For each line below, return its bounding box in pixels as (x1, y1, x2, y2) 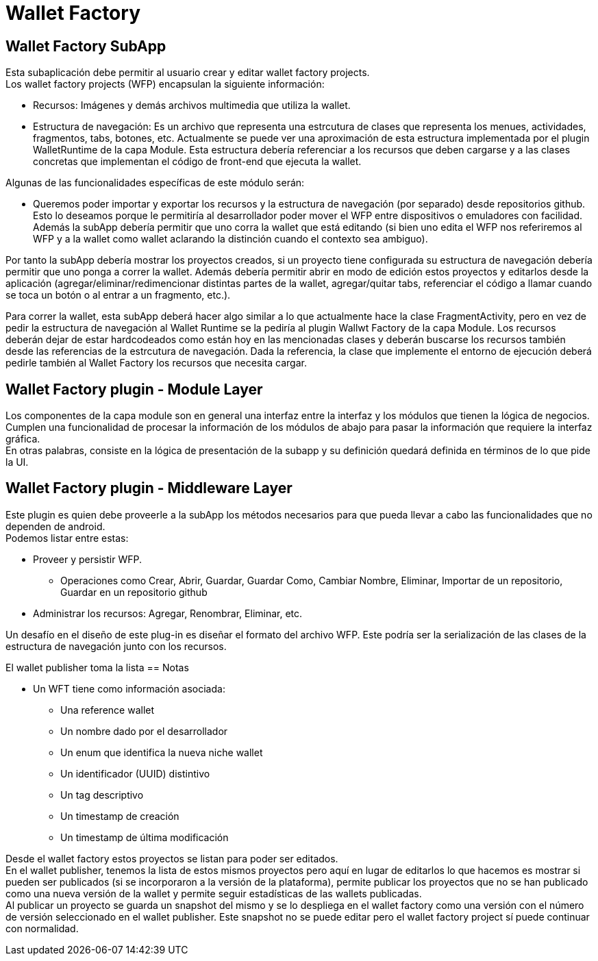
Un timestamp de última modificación (60, 831, 229, 843)
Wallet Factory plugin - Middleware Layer (5, 479, 292, 497)
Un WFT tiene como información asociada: (33, 682, 225, 695)
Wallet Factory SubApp (5, 37, 166, 55)
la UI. (5, 456, 29, 469)
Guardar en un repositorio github (60, 586, 208, 598)
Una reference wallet (60, 703, 155, 716)
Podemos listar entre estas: (5, 532, 129, 544)
